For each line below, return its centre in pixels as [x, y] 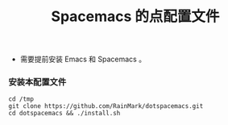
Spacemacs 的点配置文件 [135, 17]
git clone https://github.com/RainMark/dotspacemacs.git [106, 106]
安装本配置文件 [37, 82]
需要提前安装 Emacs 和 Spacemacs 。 [83, 59]
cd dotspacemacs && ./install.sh [64, 114]
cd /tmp [21, 99]
